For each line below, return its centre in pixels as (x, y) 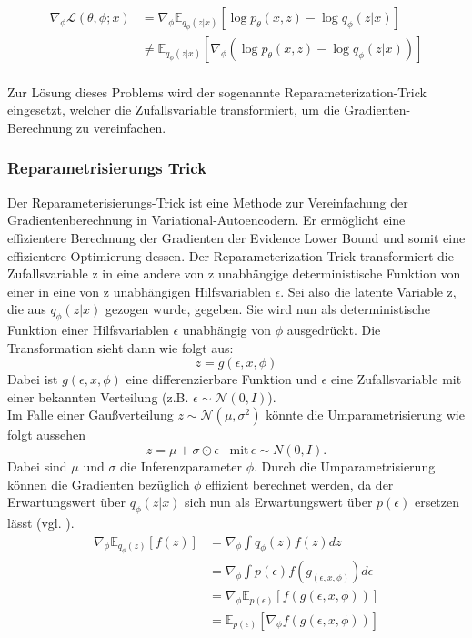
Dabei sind (37, 466)
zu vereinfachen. (121, 127)
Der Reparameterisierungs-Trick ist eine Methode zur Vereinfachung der (208, 202)
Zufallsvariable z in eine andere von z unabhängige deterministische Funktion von (234, 273)
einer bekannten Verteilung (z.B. (98, 396)
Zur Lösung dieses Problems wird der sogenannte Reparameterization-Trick (217, 91)
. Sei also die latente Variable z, (368, 291)
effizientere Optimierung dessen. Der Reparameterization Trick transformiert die (231, 255)
